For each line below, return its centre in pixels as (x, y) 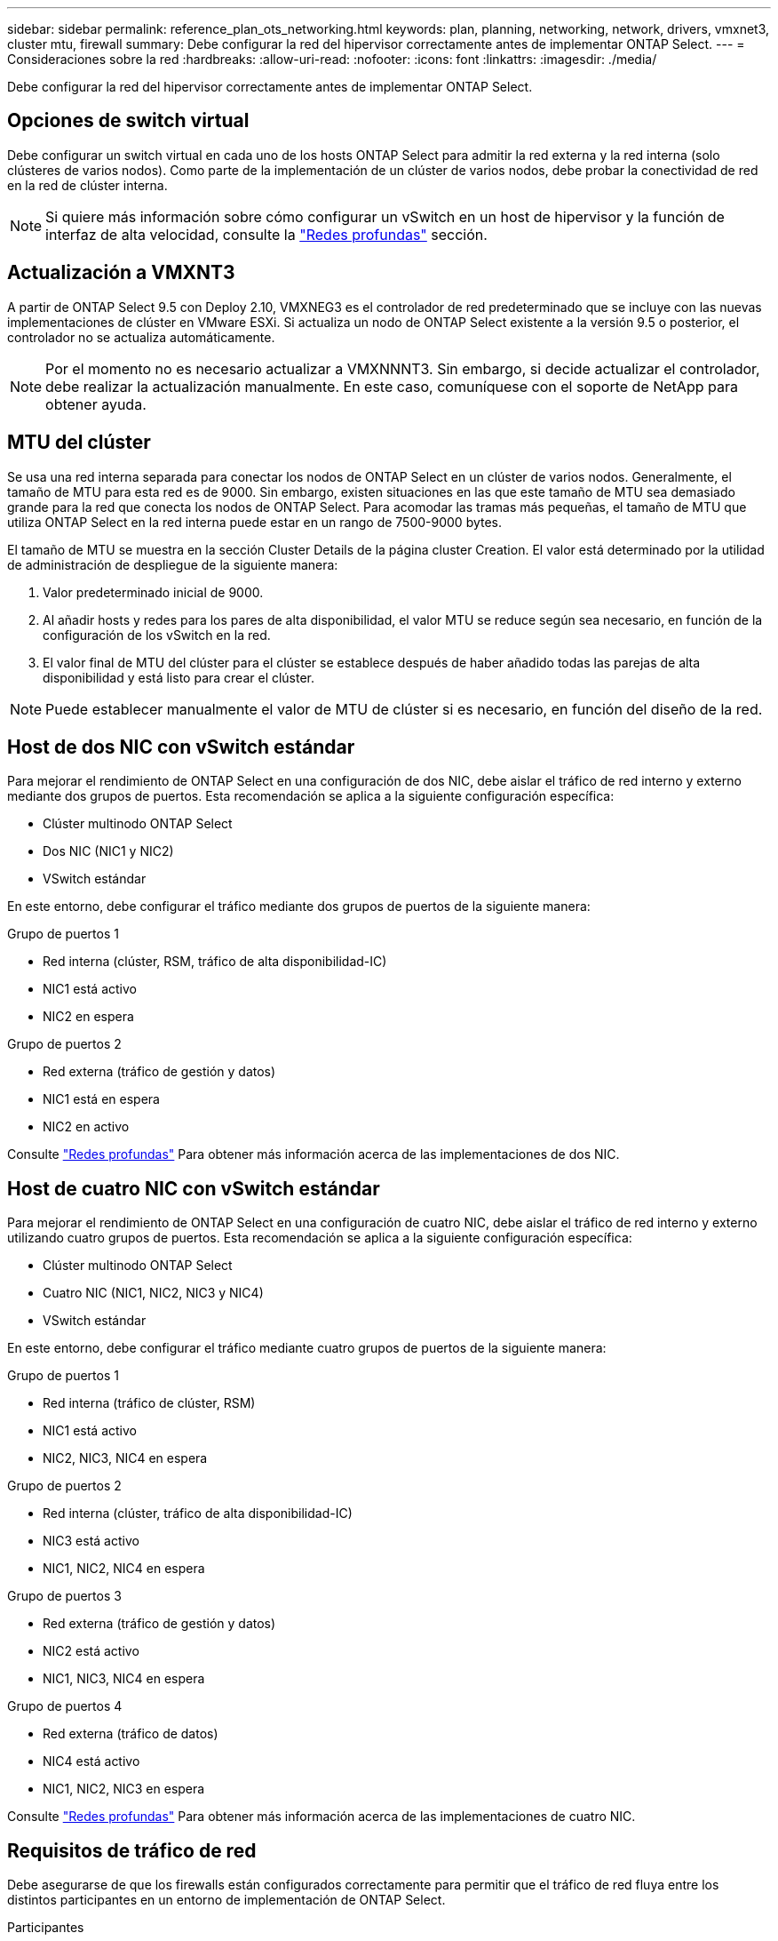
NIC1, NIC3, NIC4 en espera (124, 1679)
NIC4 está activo (91, 1761)
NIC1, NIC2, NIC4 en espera (124, 1569)
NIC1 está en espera (101, 1099)
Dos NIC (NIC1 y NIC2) (108, 851)
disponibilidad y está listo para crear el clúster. (179, 677)
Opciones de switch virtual (128, 121)
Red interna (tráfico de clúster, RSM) (149, 1403)
